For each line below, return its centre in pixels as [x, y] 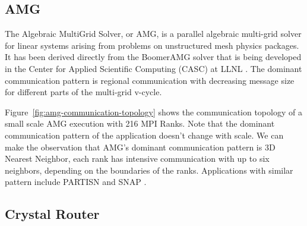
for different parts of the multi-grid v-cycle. [83, 92]
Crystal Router [52, 214]
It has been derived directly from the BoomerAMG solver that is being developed [153, 57]
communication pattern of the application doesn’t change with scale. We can [144, 135]
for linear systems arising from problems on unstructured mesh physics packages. [152, 45]
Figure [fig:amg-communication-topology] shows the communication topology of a [153, 112]
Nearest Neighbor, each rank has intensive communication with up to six [137, 158]
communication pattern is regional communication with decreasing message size [150, 80]
